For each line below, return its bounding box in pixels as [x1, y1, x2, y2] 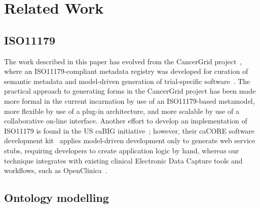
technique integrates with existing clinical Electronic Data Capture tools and [4, 155, 243, 165]
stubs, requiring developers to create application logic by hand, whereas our [4, 145, 239, 155]
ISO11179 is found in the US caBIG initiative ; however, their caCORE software [4, 125, 255, 136]
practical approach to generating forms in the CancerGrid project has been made [4, 86, 256, 96]
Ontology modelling [4, 190, 109, 205]
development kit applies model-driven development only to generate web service [4, 135, 255, 146]
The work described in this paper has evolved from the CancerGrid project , [4, 56, 242, 66]
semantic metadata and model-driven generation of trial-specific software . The [4, 75, 250, 86]
